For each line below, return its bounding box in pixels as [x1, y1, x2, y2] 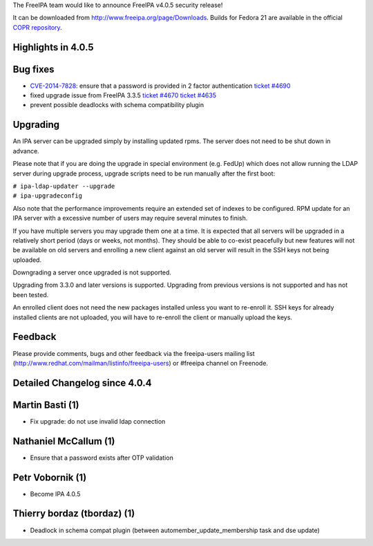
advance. [12, 147, 39, 155]
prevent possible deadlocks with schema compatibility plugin [30, 101, 204, 109]
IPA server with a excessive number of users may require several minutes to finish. [12, 214, 248, 223]
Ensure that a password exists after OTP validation [30, 453, 174, 462]
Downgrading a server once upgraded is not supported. [12, 268, 172, 276]
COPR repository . [12, 23, 62, 31]
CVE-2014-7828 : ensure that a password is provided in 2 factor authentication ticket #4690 [30, 82, 291, 90]
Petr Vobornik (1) [12, 471, 87, 483]
